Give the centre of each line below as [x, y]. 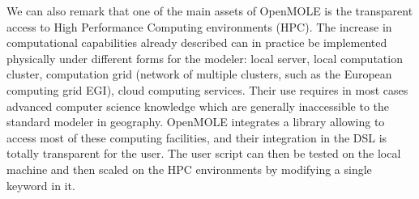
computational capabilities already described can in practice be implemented [197, 42]
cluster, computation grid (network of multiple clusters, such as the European [199, 74]
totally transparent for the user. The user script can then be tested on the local [204, 153]
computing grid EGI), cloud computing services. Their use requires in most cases [207, 89]
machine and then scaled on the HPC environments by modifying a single [189, 169]
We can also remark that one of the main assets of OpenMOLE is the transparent [210, 11]
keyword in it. [41, 185]
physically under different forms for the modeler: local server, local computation [205, 58]
